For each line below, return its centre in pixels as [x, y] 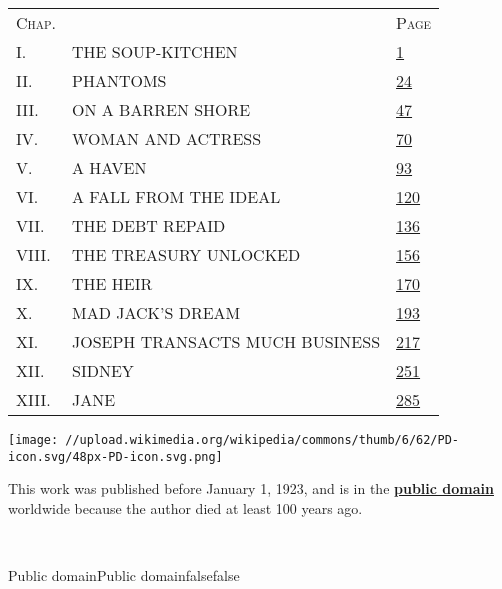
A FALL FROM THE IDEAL [176, 196]
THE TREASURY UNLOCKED [186, 254]
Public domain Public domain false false [124, 575]
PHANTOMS [119, 80]
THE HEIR [112, 283]
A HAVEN [109, 167]
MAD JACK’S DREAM [156, 312]
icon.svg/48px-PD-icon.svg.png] [115, 456]
